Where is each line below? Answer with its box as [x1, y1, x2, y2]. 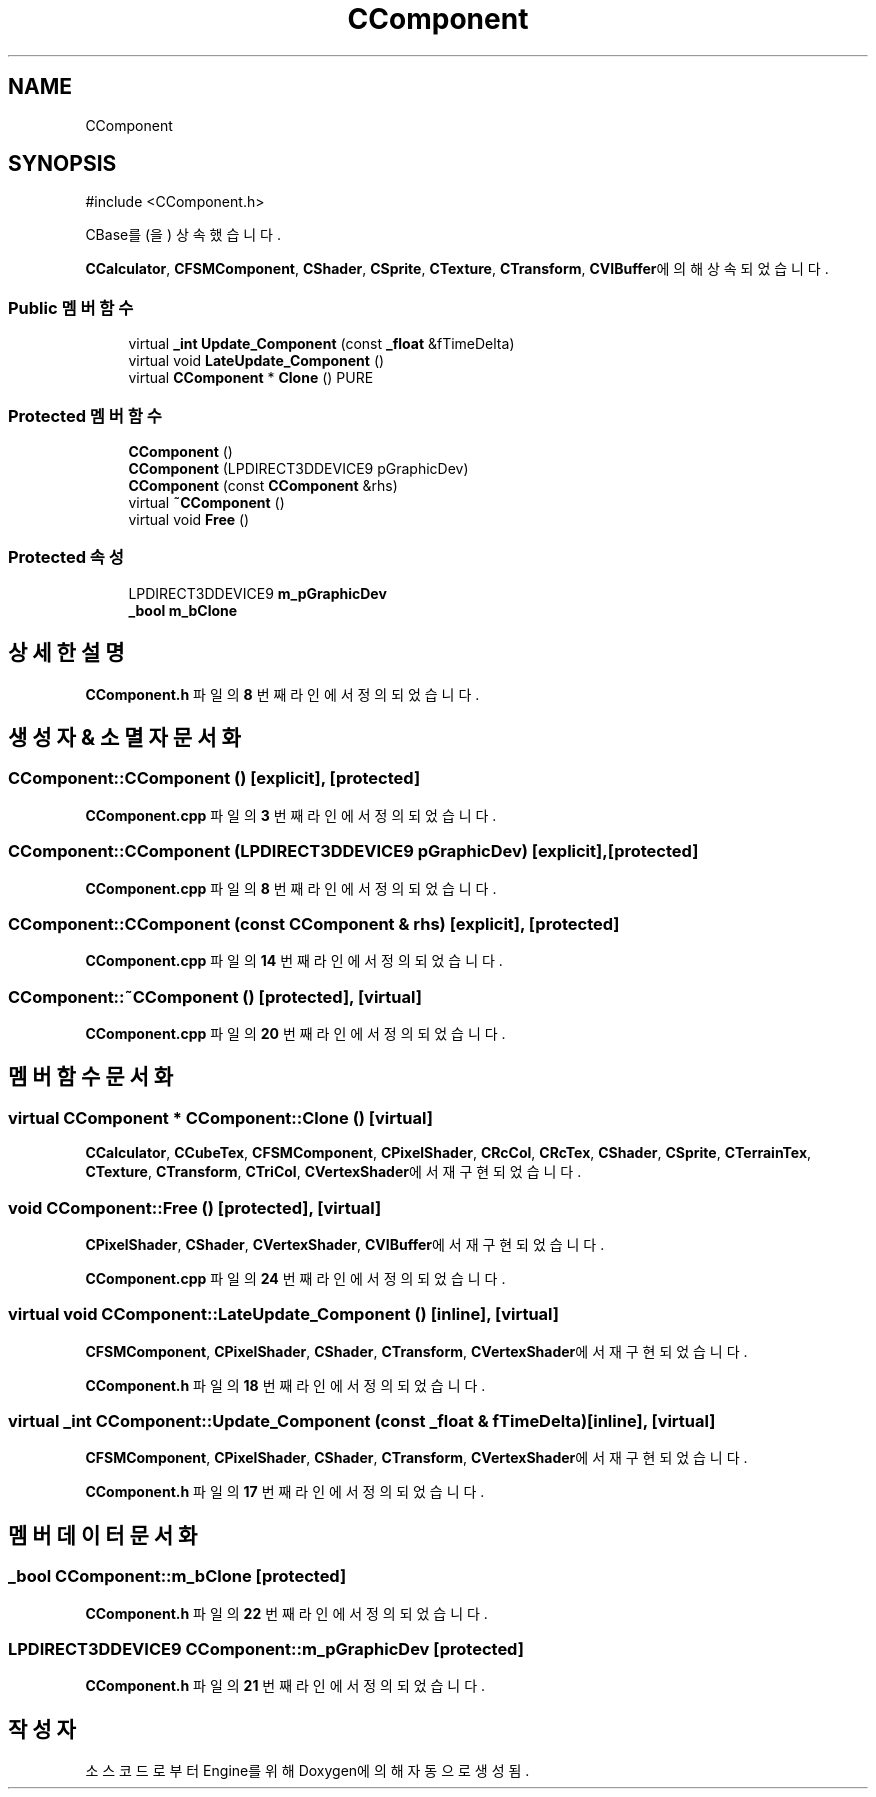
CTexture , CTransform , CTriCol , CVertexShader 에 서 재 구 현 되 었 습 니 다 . [85, 1163, 582, 1181]
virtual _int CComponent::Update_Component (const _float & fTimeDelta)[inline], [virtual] [8, 1411, 716, 1432]
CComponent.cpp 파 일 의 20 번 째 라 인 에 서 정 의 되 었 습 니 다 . [85, 1025, 506, 1042]
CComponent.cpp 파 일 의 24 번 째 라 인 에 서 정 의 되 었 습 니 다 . [85, 1269, 506, 1287]
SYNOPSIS [8, 151, 117, 177]
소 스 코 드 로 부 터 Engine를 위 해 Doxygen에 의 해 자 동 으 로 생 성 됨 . [85, 1762, 530, 1780]
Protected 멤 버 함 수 [8, 405, 162, 426]
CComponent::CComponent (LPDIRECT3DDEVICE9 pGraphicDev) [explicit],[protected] [8, 841, 699, 862]
